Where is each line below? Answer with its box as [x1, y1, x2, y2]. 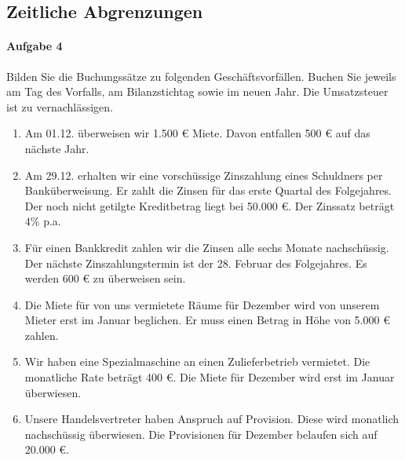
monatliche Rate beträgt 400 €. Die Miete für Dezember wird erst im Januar [24, 369, 395, 385]
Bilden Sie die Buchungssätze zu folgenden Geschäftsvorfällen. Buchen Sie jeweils [6, 68, 396, 84]
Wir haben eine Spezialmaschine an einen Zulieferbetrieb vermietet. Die [24, 353, 370, 370]
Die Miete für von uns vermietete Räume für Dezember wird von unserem [24, 296, 380, 312]
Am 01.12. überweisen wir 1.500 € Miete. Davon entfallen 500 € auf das [24, 125, 370, 141]
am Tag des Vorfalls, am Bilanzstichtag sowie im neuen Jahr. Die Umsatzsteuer [6, 83, 389, 100]
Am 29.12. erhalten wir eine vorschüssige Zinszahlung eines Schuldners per [24, 166, 383, 183]
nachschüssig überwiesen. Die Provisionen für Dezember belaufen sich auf [24, 425, 378, 442]
